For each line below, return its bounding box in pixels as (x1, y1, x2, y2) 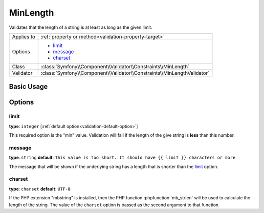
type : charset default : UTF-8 (9, 186, 71, 192)
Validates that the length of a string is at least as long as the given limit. (9, 24, 153, 30)
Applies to (12, 33, 36, 40)
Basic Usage (9, 83, 48, 91)
